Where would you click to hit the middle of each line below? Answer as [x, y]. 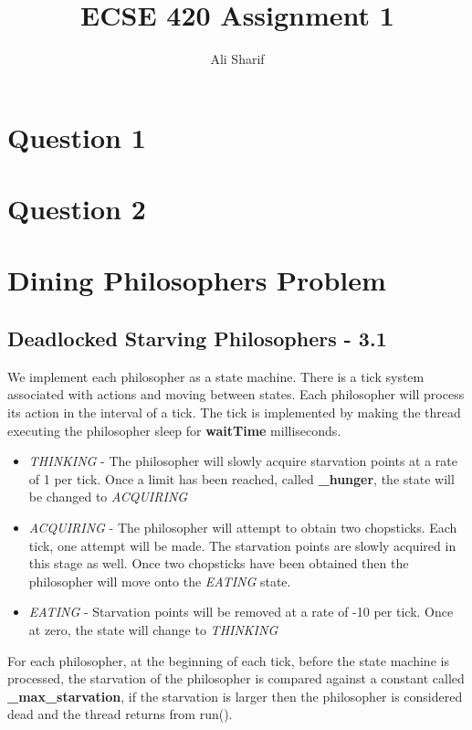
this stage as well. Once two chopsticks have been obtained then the [219, 563]
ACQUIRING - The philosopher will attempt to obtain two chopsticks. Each [243, 528]
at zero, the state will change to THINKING [153, 629]
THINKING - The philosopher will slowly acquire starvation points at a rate [243, 461]
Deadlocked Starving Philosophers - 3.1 [197, 339]
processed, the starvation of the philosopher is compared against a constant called [236, 678]
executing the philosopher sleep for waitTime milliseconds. [174, 430]
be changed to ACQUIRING [108, 497]
